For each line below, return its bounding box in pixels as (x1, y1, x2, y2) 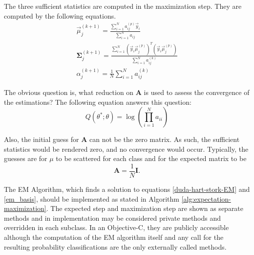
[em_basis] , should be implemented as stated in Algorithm (4, 193, 179, 204)
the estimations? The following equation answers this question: (4, 96, 191, 107)
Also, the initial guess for (4, 134, 79, 144)
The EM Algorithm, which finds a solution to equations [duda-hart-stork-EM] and (4, 184, 250, 194)
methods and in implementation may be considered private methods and (4, 212, 221, 223)
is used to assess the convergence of (144, 87, 250, 97)
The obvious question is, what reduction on (4, 87, 134, 97)
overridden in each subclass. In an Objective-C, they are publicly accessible (4, 222, 229, 232)
